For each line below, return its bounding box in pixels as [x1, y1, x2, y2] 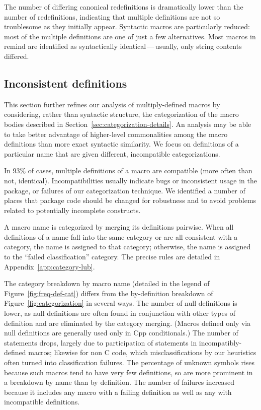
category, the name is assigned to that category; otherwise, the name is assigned [4, 241, 251, 252]
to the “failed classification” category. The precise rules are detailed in [4, 251, 220, 262]
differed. [4, 50, 29, 61]
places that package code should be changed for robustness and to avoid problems [4, 195, 256, 206]
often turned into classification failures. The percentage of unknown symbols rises [4, 357, 255, 368]
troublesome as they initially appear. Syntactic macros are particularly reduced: [4, 21, 250, 32]
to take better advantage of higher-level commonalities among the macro [4, 128, 228, 139]
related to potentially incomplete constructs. [4, 204, 141, 215]
